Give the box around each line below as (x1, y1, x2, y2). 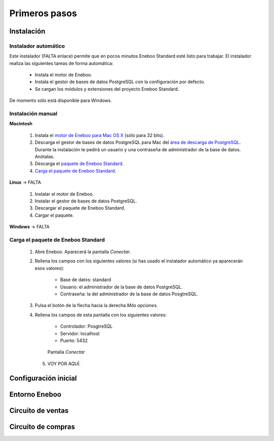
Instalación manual (9, 110, 58, 117)
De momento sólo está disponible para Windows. (9, 97, 112, 104)
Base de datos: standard (60, 277, 112, 283)
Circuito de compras (9, 422, 76, 431)
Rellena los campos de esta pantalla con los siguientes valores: (35, 312, 167, 318)
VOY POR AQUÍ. (47, 360, 81, 366)
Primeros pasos (9, 8, 77, 19)
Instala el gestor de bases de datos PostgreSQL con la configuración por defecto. (35, 79, 205, 85)
